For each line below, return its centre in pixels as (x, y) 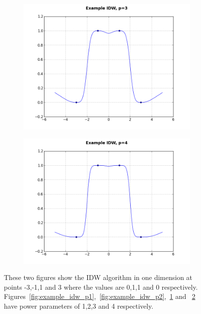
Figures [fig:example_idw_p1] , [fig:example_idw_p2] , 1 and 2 (100, 296)
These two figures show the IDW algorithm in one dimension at (98, 277)
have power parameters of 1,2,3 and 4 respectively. (79, 305)
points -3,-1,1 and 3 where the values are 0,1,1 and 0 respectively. (101, 287)
